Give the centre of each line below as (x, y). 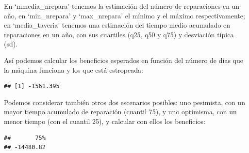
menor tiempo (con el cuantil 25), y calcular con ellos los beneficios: (105, 121)
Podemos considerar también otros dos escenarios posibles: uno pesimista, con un (124, 102)
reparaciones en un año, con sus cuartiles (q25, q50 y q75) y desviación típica (119, 34)
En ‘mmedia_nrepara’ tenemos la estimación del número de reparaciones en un (122, 6)
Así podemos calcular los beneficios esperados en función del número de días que (124, 60)
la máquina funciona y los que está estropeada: (74, 69)
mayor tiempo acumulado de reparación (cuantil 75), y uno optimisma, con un (120, 112)
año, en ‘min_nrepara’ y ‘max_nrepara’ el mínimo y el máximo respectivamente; (124, 15)
